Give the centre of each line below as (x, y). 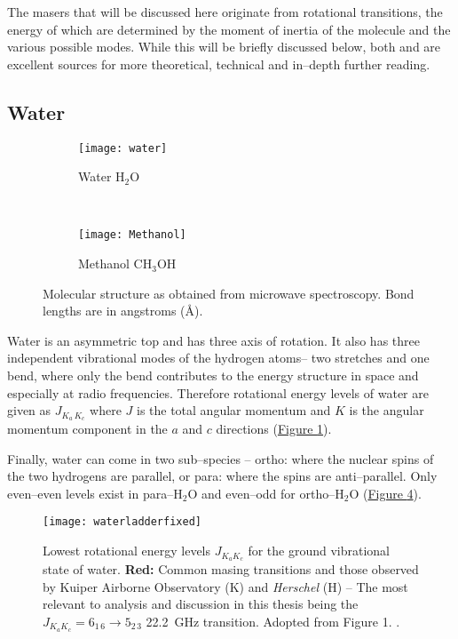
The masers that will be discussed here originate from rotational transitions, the (225, 12)
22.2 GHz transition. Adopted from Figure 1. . (273, 621)
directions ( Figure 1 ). (274, 429)
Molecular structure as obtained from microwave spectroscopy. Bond (229, 293)
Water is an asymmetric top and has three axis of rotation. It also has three (213, 340)
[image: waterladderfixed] (122, 522)
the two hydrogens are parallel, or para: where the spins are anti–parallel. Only (222, 476)
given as (29, 410)
